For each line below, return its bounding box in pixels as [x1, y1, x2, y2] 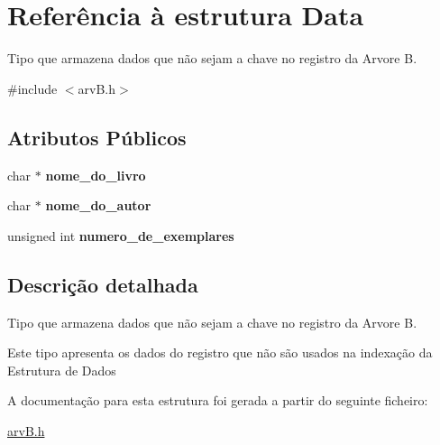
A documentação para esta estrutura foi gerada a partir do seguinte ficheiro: [7, 391, 428, 410]
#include [7, 79, 58, 97]
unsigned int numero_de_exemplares [7, 226, 234, 245]
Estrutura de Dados [7, 360, 116, 379]
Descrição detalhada [7, 270, 198, 298]
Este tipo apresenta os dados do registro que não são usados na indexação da [7, 343, 433, 362]
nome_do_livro [45, 165, 146, 184]
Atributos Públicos [7, 123, 187, 151]
